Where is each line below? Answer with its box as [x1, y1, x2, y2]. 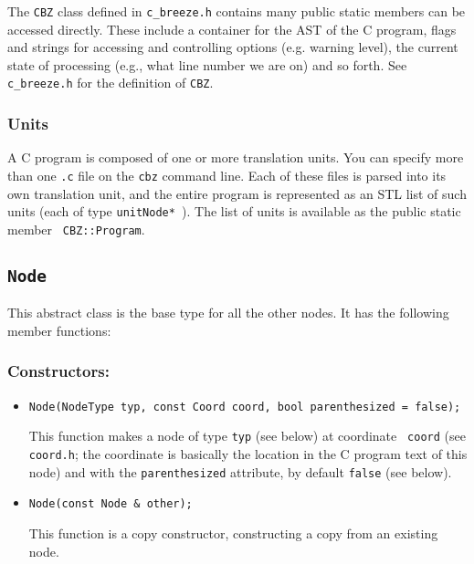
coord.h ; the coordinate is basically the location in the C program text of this [28, 444, 468, 463]
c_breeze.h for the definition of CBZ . [7, 73, 214, 92]
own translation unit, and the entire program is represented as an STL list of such [7, 183, 467, 203]
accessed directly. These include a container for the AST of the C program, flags [7, 19, 457, 38]
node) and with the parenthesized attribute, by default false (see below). [28, 462, 452, 481]
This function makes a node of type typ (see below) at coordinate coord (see [28, 426, 466, 445]
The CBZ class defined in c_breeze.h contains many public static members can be [7, 2, 466, 20]
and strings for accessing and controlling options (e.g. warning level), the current [7, 37, 458, 57]
